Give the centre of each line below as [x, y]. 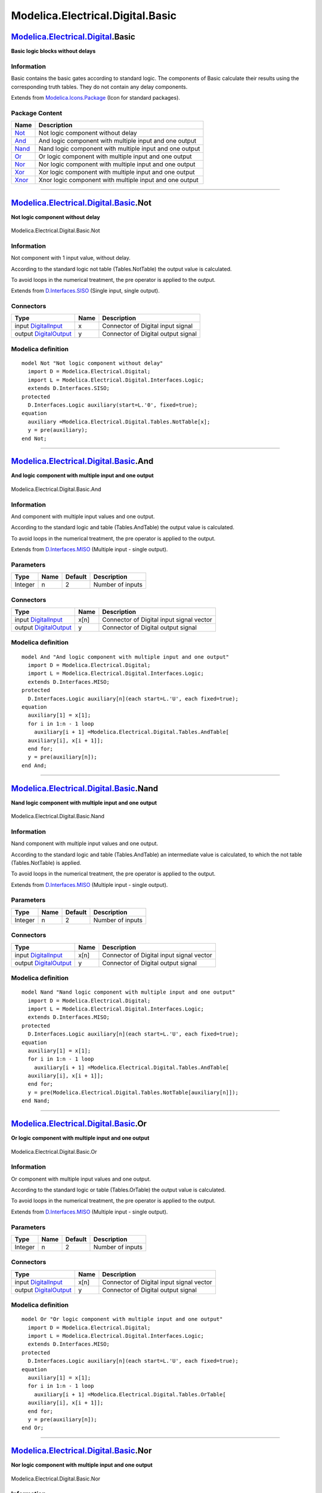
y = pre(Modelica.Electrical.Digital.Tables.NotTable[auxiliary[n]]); [133, 1092]
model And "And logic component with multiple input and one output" [126, 657]
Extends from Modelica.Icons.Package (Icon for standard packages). [95, 97]
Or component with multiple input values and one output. [81, 1179]
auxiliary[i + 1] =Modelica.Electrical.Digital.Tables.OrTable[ [130, 1394]
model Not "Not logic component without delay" [92, 363]
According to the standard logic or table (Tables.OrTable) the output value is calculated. [118, 1190]
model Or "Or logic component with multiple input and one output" [122, 1319]
